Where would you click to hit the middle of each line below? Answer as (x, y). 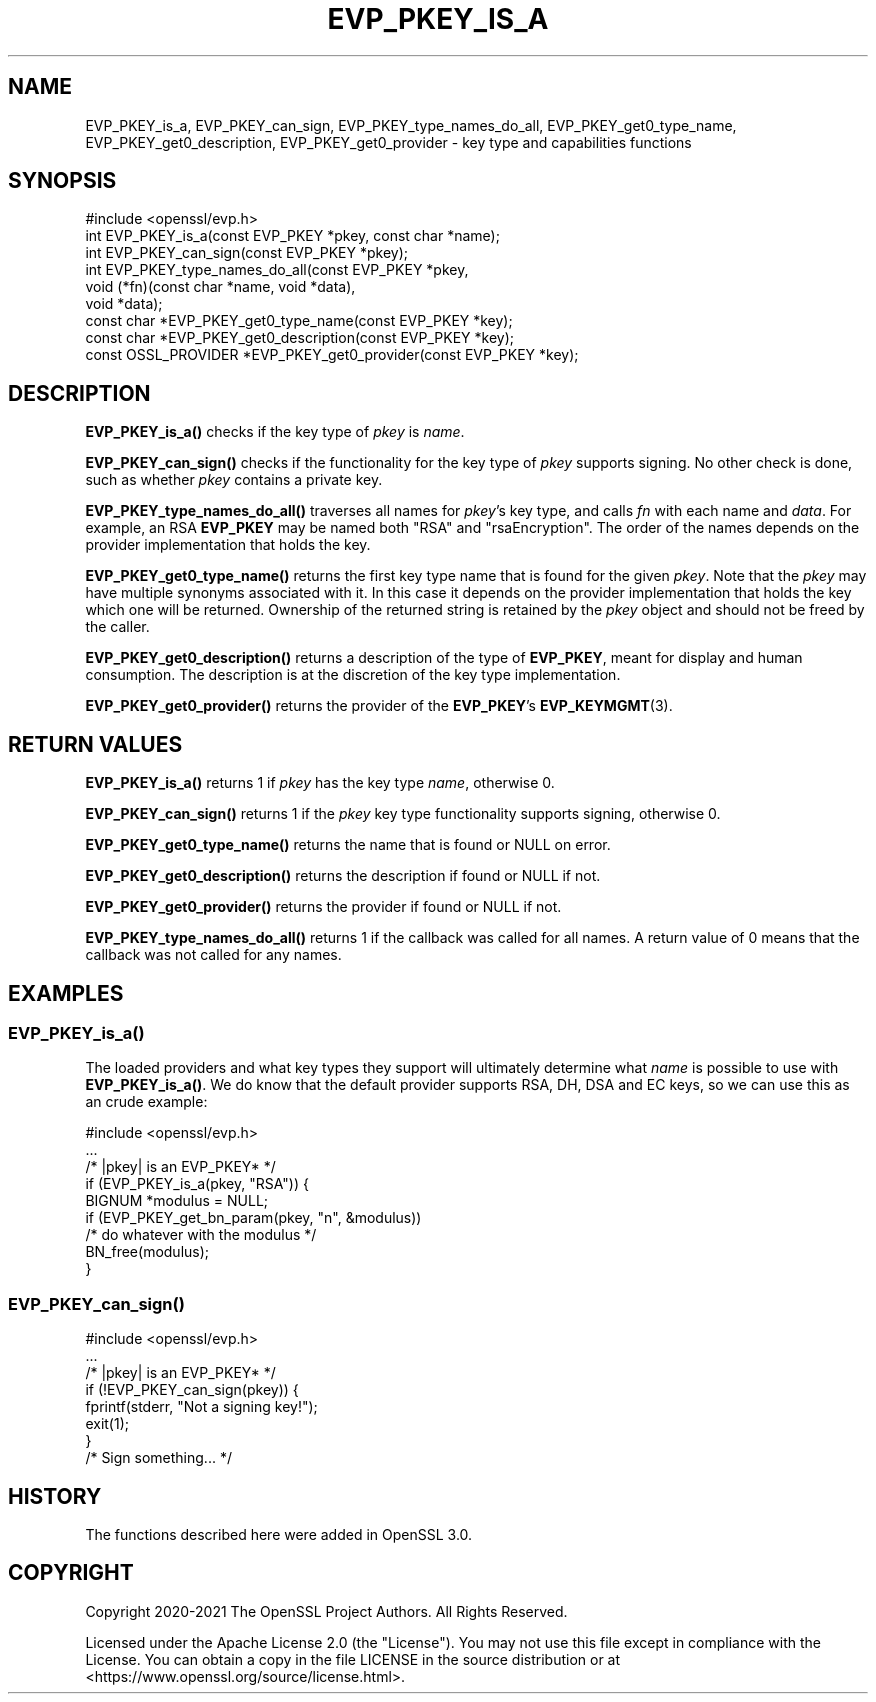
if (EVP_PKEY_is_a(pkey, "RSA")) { (197, 1184)
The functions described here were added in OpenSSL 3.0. (279, 1534)
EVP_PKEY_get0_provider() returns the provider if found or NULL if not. (323, 907)
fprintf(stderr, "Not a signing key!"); (201, 1407)
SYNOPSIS (62, 181)
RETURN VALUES (95, 744)
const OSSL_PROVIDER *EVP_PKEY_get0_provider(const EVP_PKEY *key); (332, 355)
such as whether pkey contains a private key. (234, 480)
